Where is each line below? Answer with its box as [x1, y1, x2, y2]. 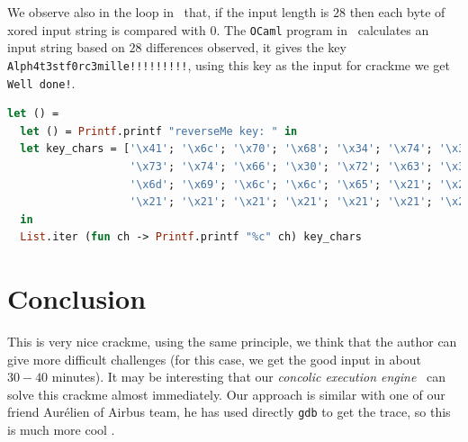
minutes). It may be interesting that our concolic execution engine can [51, 367, 446, 386]
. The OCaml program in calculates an [216, 20, 429, 39]
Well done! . [7, 73, 76, 92]
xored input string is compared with [7, 20, 206, 39]
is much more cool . [7, 420, 115, 439]
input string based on [7, 38, 125, 57]
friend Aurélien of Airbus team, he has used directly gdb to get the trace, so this [7, 402, 451, 421]
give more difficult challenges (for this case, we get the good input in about [7, 349, 421, 368]
